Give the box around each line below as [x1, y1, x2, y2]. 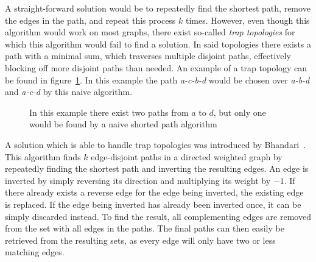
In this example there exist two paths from [29, 105, 189, 118]
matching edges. [5, 246, 65, 258]
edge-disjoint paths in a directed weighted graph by [91, 150, 283, 163]
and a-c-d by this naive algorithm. [5, 85, 133, 98]
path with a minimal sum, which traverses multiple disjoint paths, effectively [5, 49, 291, 62]
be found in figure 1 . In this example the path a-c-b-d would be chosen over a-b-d [5, 73, 310, 86]
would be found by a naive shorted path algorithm [29, 118, 217, 130]
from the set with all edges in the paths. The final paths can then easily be [5, 222, 284, 235]
